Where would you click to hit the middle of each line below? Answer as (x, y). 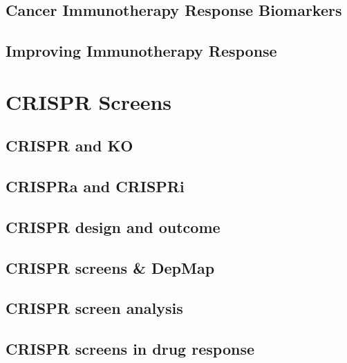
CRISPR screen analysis (94, 308)
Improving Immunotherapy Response (141, 51)
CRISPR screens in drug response (130, 349)
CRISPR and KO (69, 146)
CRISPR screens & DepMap (110, 267)
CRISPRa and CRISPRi (95, 186)
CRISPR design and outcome (113, 226)
